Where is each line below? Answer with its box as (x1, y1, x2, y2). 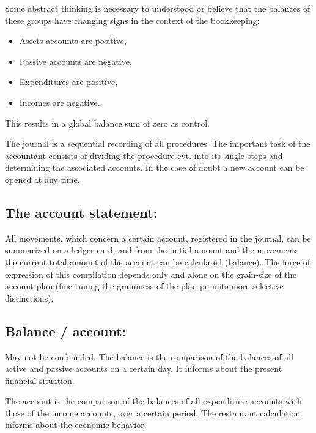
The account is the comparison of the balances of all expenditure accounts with (5, 394, 302, 407)
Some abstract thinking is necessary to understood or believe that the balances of (5, 2, 310, 14)
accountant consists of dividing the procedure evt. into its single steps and (5, 149, 283, 161)
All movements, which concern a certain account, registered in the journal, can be (5, 231, 311, 244)
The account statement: (5, 202, 158, 221)
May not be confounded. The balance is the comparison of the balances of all (5, 350, 293, 363)
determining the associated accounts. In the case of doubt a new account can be (5, 161, 304, 174)
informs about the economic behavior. (5, 418, 147, 431)
